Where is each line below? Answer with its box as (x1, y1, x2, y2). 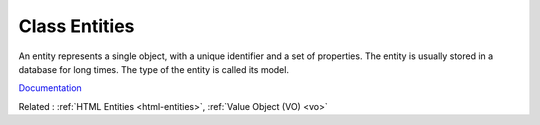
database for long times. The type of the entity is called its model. (18, 63, 290, 75)
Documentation (18, 82, 82, 94)
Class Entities (18, 15, 135, 37)
